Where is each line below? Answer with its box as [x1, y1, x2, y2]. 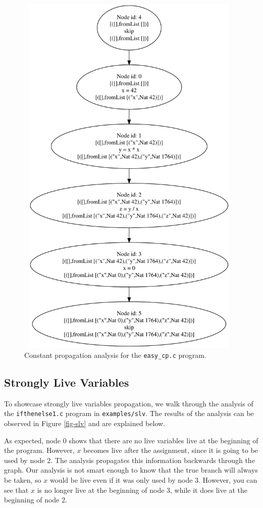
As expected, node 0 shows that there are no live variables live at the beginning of [4, 435, 258, 445]
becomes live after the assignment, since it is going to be [83, 445, 258, 455]
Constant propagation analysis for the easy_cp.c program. [24, 349, 206, 360]
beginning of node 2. [4, 494, 67, 505]
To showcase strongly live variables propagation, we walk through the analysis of [4, 398, 253, 408]
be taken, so [4, 474, 41, 485]
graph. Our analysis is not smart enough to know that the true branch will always [4, 465, 258, 475]
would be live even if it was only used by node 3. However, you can [49, 474, 257, 485]
